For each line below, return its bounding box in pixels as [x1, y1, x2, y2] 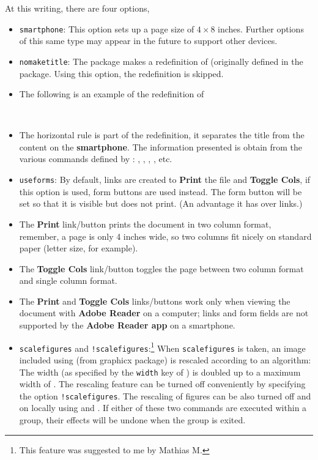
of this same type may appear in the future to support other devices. [19, 34, 278, 47]
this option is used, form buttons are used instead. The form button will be [19, 185, 302, 198]
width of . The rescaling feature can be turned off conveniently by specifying [19, 377, 306, 390]
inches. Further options [218, 22, 304, 35]
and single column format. [19, 274, 117, 287]
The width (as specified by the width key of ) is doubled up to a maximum [19, 365, 301, 378]
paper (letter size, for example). [19, 242, 138, 254]
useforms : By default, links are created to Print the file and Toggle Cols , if [19, 173, 311, 186]
